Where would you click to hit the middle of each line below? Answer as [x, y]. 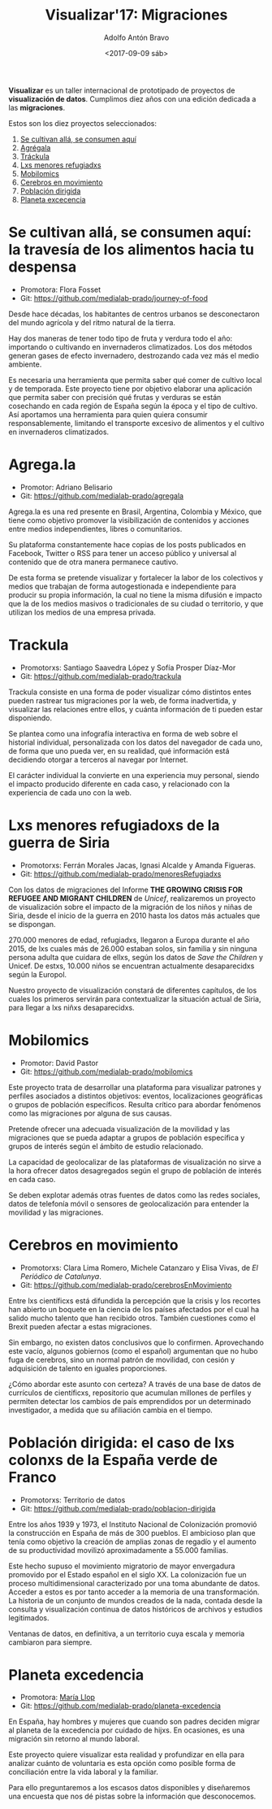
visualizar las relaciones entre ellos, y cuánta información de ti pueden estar [136, 709]
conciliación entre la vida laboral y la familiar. [83, 1772]
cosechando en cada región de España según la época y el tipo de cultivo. [133, 406]
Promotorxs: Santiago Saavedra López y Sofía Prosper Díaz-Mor [128, 668]
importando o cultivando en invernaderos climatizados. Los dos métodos [130, 346]
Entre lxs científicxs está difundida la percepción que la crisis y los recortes [135, 1300]
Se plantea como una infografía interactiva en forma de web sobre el [123, 733]
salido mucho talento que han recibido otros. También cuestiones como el [132, 1318]
